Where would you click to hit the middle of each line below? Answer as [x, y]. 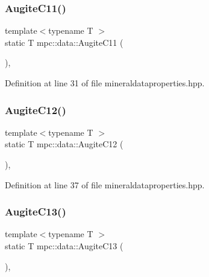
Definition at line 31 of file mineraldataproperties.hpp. [105, 83]
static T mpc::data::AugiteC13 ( [64, 246]
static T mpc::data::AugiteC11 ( [64, 42]
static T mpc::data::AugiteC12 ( [64, 144]
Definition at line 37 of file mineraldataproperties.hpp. [105, 184]
